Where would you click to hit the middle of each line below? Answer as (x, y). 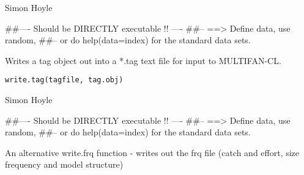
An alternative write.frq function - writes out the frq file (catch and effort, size (152, 152)
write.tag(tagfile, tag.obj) (64, 80)
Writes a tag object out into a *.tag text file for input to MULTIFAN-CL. (143, 60)
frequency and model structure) (64, 164)
